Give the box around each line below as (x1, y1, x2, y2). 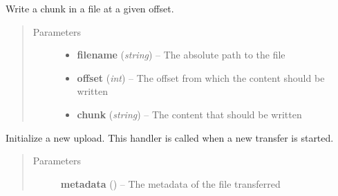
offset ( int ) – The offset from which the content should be (77, 70, 325, 85)
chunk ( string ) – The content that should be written (77, 107, 302, 121)
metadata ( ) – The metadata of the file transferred (60, 176, 281, 190)
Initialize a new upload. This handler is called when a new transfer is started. (6, 130, 334, 144)
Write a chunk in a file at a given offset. (6, 1, 174, 15)
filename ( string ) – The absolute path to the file (77, 47, 285, 62)
